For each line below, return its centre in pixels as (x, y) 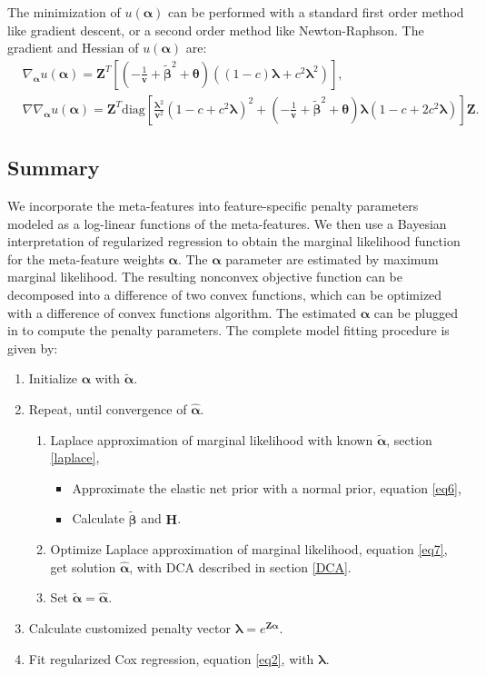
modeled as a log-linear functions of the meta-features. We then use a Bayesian (227, 223)
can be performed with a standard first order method (316, 12)
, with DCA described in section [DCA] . (240, 566)
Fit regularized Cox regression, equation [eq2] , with (171, 658)
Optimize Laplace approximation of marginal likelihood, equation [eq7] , (249, 549)
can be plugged (416, 312)
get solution (83, 566)
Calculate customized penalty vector (129, 627)
